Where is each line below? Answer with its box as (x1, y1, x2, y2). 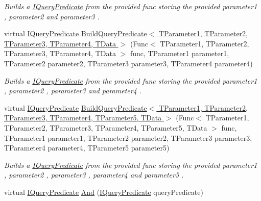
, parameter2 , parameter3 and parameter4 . (4, 85, 142, 96)
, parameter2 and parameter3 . (4, 11, 100, 21)
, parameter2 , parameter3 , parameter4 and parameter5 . (4, 169, 184, 180)
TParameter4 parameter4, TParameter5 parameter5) (4, 142, 170, 153)
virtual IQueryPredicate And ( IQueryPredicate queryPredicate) (4, 186, 203, 197)
